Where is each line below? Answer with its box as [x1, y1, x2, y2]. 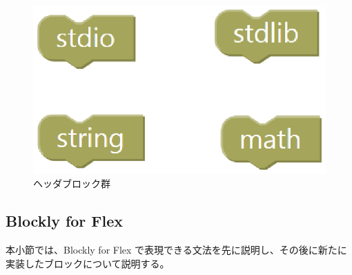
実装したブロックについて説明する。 [6, 256, 170, 270]
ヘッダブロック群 [33, 176, 110, 191]
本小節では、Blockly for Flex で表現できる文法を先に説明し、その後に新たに [6, 243, 347, 257]
